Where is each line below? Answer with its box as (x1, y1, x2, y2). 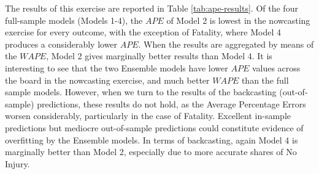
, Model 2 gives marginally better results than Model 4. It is (46, 49, 272, 62)
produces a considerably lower (5, 37, 118, 50)
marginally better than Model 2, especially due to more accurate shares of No (5, 145, 297, 158)
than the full (241, 73, 289, 86)
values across (252, 61, 301, 74)
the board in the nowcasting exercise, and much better (5, 73, 210, 86)
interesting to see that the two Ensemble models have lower (5, 61, 228, 74)
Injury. (5, 157, 30, 170)
